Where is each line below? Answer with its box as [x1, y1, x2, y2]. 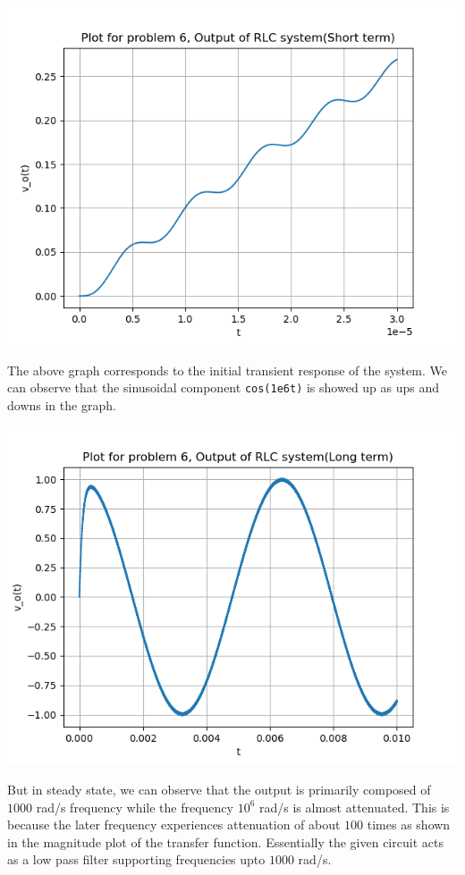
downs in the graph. [7, 395, 116, 414]
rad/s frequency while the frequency [36, 797, 233, 816]
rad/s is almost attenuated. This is [259, 797, 450, 816]
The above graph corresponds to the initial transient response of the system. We [7, 360, 447, 379]
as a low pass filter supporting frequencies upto [7, 850, 266, 869]
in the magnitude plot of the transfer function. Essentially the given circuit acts [7, 832, 444, 851]
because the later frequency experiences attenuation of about [7, 815, 341, 834]
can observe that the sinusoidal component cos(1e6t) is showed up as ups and [7, 378, 440, 397]
